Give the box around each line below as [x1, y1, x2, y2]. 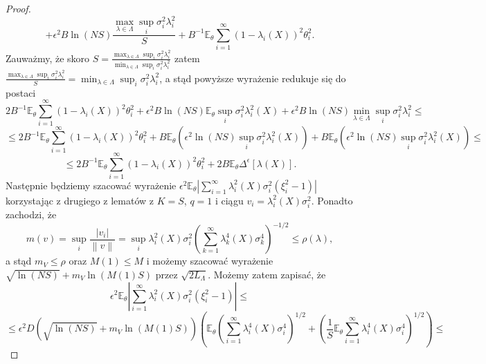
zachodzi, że [6, 207, 57, 222]
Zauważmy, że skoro [6, 50, 90, 65]
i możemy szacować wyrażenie [146, 253, 273, 268]
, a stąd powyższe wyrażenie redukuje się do [159, 70, 346, 85]
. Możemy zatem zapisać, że [208, 267, 326, 281]
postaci [6, 85, 36, 99]
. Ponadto [311, 193, 353, 207]
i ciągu [215, 193, 244, 207]
